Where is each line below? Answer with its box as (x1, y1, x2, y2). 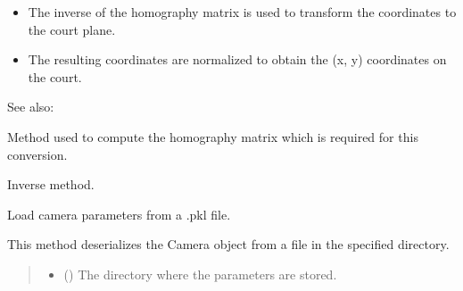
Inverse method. (7, 175, 95, 194)
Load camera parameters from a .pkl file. (7, 204, 231, 223)
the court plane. (28, 20, 116, 38)
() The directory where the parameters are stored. (63, 264, 337, 283)
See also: (7, 97, 54, 116)
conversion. (7, 145, 68, 163)
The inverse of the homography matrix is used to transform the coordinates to (28, 3, 457, 21)
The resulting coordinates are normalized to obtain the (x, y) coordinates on (28, 50, 447, 69)
